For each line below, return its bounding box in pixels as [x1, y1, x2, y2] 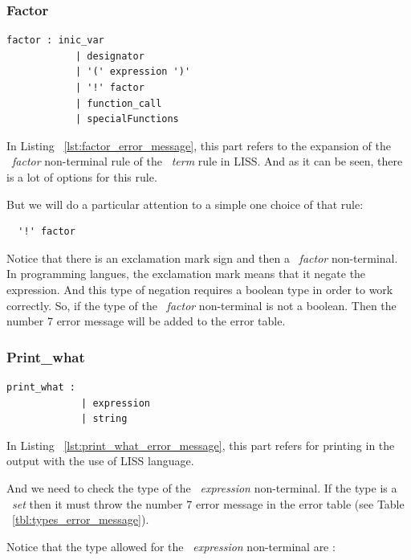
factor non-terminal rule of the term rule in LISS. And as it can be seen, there [12, 153, 403, 170]
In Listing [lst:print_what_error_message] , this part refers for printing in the [6, 436, 395, 453]
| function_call [75, 97, 162, 109]
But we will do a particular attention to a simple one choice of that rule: [6, 195, 364, 212]
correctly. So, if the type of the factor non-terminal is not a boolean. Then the [6, 296, 397, 313]
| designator [75, 50, 144, 62]
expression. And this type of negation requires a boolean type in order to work [6, 280, 393, 297]
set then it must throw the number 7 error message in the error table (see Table [12, 495, 405, 512]
